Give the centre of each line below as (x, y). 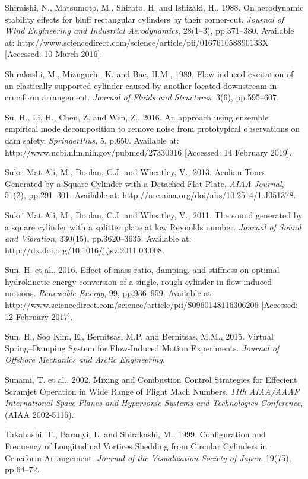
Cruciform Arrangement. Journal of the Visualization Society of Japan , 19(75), (148, 457)
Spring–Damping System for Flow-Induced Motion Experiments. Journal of (142, 348)
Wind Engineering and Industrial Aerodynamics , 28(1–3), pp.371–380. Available (150, 31)
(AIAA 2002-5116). (39, 414)
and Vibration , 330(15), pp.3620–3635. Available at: (98, 238)
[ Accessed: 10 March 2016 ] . (54, 54)
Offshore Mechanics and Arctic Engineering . (85, 359)
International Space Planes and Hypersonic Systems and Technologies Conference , (154, 403)
